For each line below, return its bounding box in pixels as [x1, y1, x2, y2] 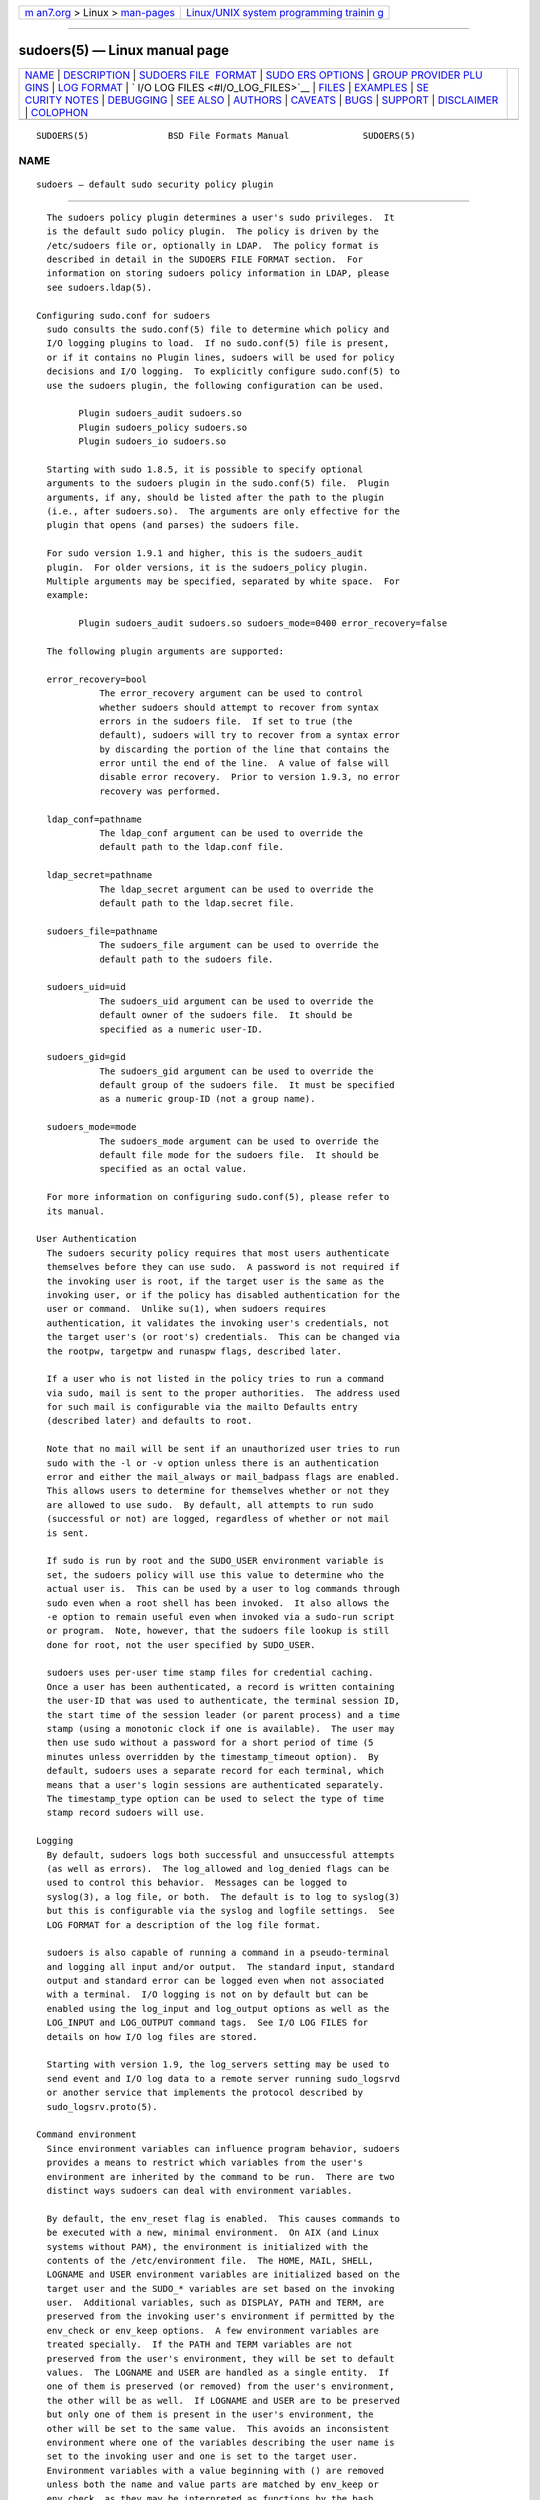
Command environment [36, 2129, 137, 2140]
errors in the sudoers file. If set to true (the [99, 715, 353, 727]
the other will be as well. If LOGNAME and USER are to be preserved [46, 2395, 400, 2406]
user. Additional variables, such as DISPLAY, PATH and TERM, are [46, 2297, 385, 2309]
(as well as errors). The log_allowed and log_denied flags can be [46, 1863, 390, 1874]
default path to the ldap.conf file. [99, 841, 285, 853]
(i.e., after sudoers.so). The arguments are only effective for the [46, 506, 400, 517]
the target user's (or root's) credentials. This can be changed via [46, 1331, 400, 1343]
